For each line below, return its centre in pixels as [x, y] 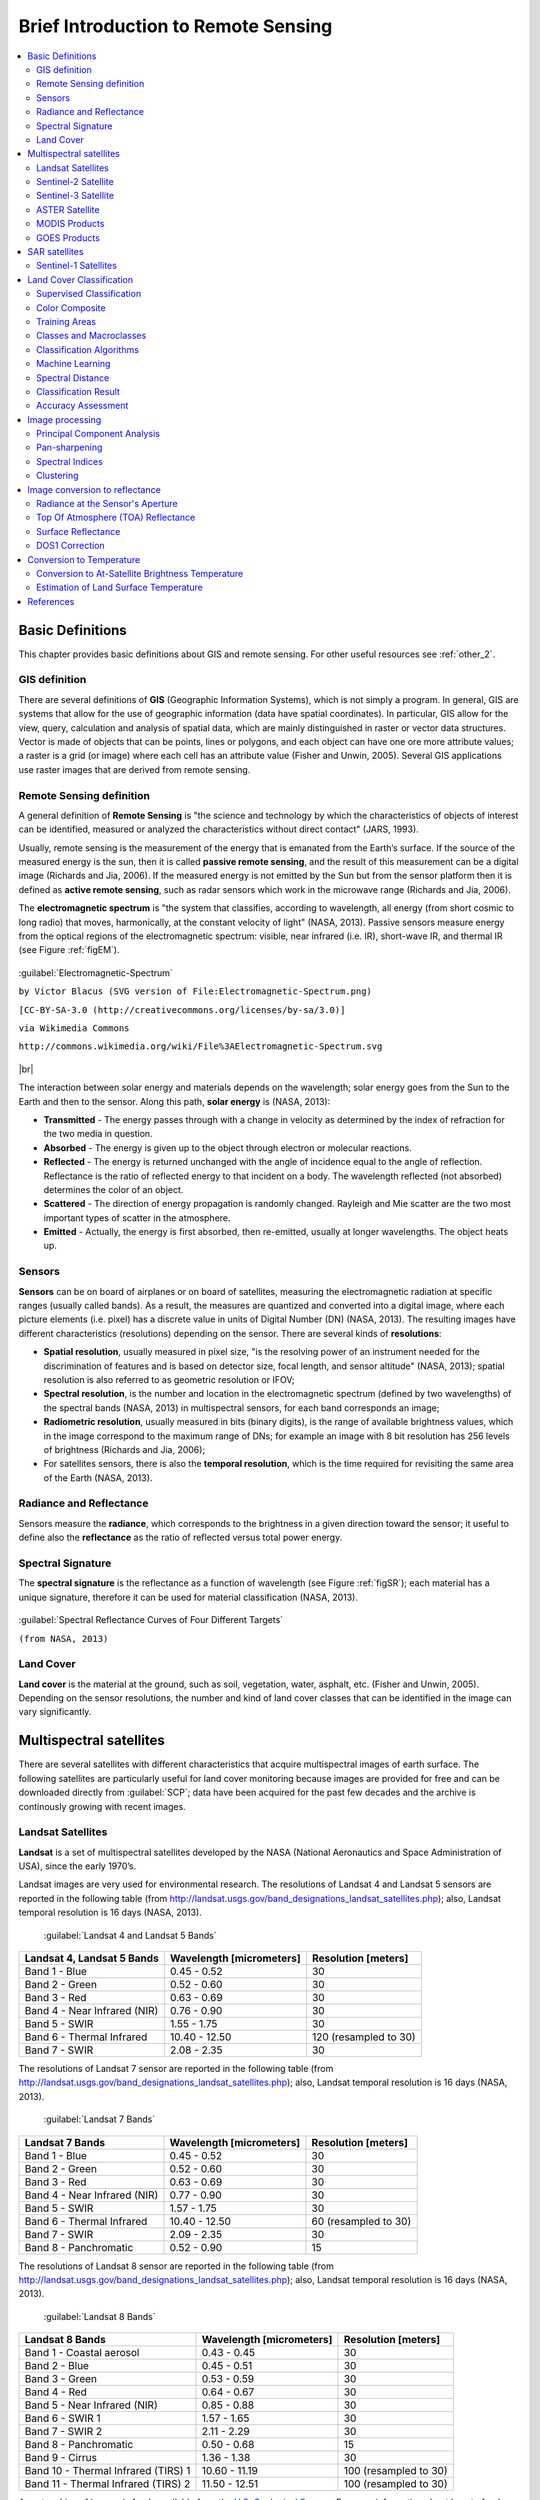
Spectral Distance [73, 377]
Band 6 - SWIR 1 [62, 2418]
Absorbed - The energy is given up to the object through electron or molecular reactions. [227, 1147]
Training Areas [66, 321]
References [51, 601]
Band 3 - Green [60, 2379]
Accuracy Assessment [82, 406]
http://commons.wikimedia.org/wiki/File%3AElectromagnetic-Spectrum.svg [200, 1046]
